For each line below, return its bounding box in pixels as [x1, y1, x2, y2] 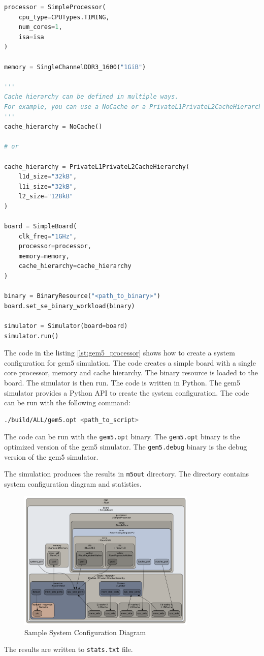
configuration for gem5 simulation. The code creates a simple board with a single [4, 357, 256, 368]
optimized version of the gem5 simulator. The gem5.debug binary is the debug [4, 441, 247, 452]
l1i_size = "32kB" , [18, 183, 77, 190]
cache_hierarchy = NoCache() [4, 123, 103, 131]
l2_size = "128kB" [18, 193, 74, 200]
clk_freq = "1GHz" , [18, 232, 77, 240]
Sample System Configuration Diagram [24, 627, 146, 637]
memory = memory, [18, 252, 70, 260]
